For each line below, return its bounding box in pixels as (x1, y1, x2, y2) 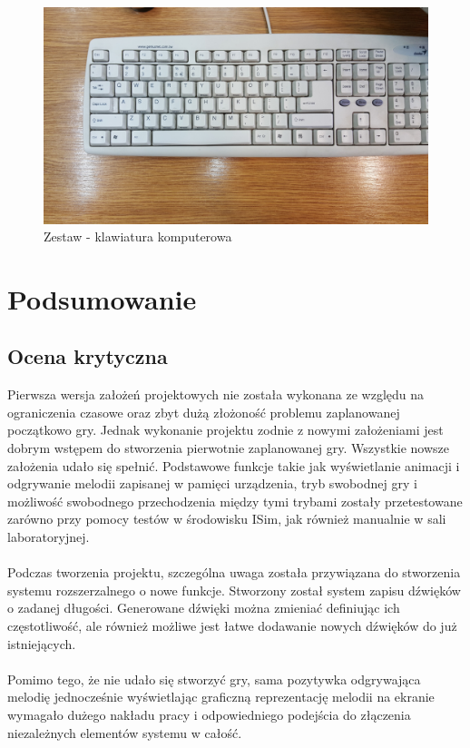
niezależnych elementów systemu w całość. (7, 723, 242, 742)
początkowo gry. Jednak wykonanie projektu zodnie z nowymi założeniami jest (7, 420, 444, 439)
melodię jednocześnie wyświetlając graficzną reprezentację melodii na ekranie (7, 687, 435, 706)
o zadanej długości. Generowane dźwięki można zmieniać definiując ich (7, 598, 400, 617)
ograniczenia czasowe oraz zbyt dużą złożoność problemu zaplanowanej (7, 402, 400, 421)
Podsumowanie (7, 280, 197, 317)
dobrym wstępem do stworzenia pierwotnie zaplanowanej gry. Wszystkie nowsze (7, 438, 450, 458)
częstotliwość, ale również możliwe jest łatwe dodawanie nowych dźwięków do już (7, 615, 457, 635)
